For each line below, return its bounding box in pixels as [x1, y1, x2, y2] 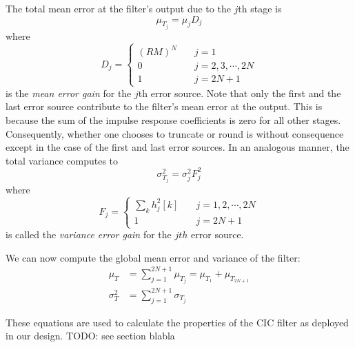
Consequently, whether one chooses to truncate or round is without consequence [6, 126, 344, 140]
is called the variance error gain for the [6, 227, 172, 242]
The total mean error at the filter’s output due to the [6, 1, 231, 15]
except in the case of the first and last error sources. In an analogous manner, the [6, 140, 349, 154]
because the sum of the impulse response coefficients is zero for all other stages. [6, 112, 341, 127]
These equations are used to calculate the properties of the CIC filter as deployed [6, 315, 349, 329]
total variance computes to [6, 153, 119, 167]
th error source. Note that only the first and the [138, 85, 341, 100]
